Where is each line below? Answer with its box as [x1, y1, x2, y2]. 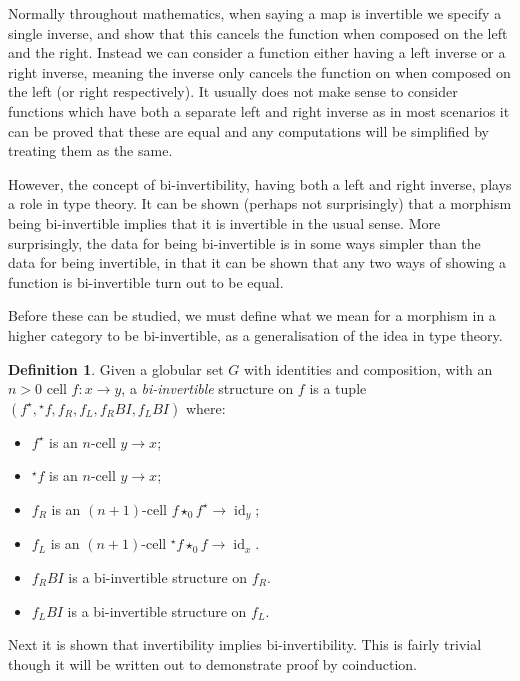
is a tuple [309, 378, 367, 399]
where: [185, 397, 226, 418]
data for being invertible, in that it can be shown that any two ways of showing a [8, 252, 507, 273]
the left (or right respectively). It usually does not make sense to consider [8, 81, 458, 102]
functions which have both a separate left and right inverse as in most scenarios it [8, 100, 510, 121]
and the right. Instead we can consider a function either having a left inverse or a [8, 42, 506, 63]
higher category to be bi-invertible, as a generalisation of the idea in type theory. [8, 324, 503, 345]
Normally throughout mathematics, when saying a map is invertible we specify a [8, 3, 502, 23]
